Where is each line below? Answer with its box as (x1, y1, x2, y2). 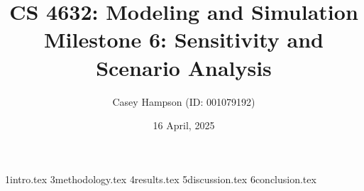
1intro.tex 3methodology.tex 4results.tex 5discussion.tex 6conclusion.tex (5, 171, 316, 186)
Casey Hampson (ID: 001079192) (112, 94, 255, 109)
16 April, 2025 (153, 118, 215, 133)
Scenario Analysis (96, 53, 272, 82)
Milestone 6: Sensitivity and (44, 25, 324, 54)
